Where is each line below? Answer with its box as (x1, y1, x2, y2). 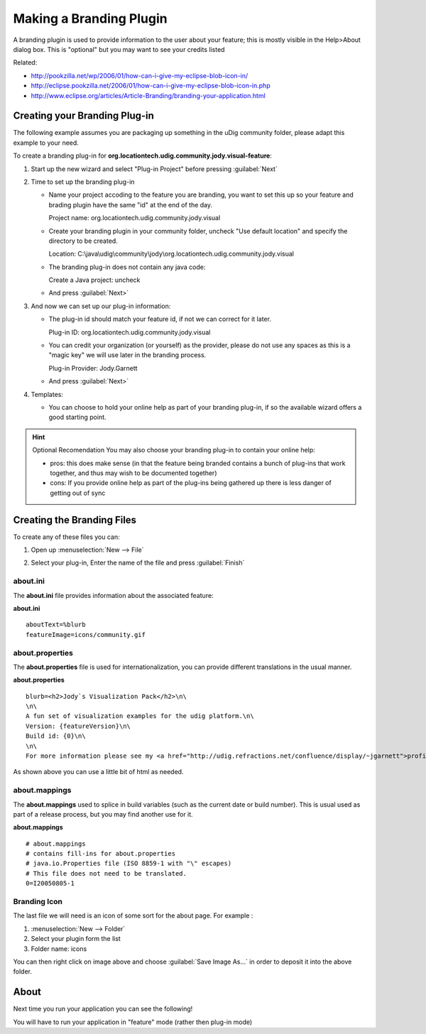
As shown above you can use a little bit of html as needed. (13, 768, 184, 776)
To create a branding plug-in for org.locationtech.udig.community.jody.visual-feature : (13, 151, 273, 160)
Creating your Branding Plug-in (13, 110, 154, 122)
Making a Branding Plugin (13, 11, 168, 26)
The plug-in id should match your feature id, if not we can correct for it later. (48, 315, 271, 323)
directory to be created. (48, 236, 119, 245)
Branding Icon (13, 897, 63, 907)
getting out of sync (50, 489, 106, 497)
